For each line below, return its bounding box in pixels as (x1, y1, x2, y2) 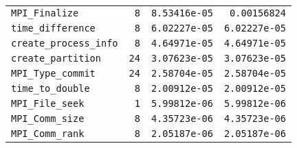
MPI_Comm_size (11, 113, 85, 124)
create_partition (11, 53, 101, 64)
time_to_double (11, 83, 90, 94)
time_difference (11, 23, 96, 34)
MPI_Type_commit (11, 68, 96, 79)
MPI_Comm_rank (11, 128, 85, 139)
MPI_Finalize (11, 8, 79, 18)
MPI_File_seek (11, 98, 85, 109)
